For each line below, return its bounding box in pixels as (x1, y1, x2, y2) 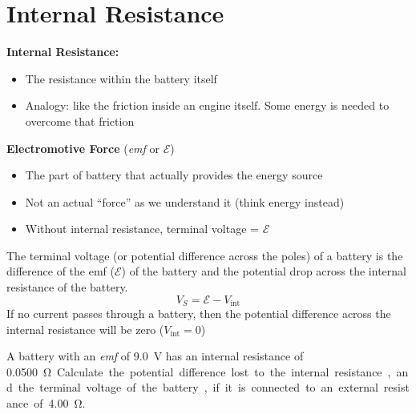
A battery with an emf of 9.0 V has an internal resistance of (6, 348, 304, 364)
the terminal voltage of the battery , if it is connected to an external (18, 379, 378, 396)
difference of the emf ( (6, 263, 115, 279)
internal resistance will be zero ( (6, 320, 164, 337)
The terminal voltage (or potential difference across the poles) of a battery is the (6, 247, 403, 263)
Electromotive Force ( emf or (6, 139, 160, 156)
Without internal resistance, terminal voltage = (25, 220, 259, 237)
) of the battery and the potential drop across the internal (121, 263, 406, 279)
